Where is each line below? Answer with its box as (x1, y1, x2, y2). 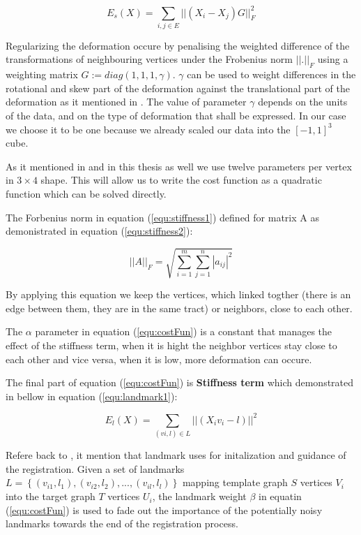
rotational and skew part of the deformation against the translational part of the (6, 80, 350, 95)
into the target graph (6, 489, 95, 504)
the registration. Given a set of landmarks (6, 461, 185, 476)
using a (317, 52, 348, 66)
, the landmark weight (152, 489, 247, 504)
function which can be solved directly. (6, 186, 167, 200)
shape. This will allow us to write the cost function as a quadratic (40, 173, 322, 187)
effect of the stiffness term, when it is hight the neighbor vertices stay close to (6, 338, 337, 353)
